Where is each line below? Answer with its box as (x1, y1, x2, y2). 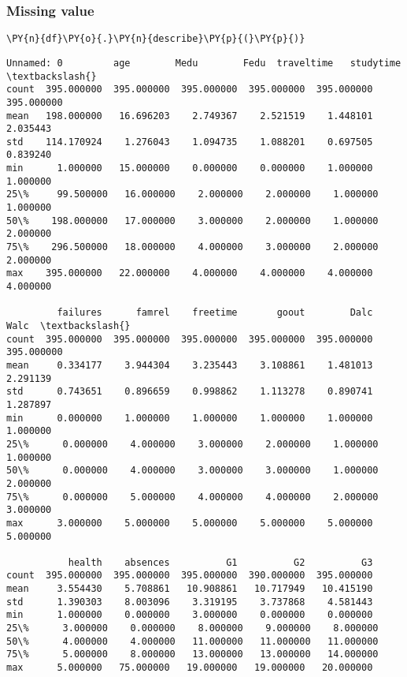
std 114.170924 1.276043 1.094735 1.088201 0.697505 (6, 136, 373, 148)
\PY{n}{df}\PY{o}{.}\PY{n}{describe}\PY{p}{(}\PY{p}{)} (6, 33, 305, 45)
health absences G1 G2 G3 (68, 556, 373, 568)
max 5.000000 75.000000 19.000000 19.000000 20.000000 (6, 662, 373, 674)
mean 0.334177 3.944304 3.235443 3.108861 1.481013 (6, 359, 373, 371)
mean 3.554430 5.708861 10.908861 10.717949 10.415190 (6, 583, 373, 595)
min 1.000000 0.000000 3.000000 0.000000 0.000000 (6, 609, 373, 621)
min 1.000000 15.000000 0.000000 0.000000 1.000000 (6, 163, 373, 174)
